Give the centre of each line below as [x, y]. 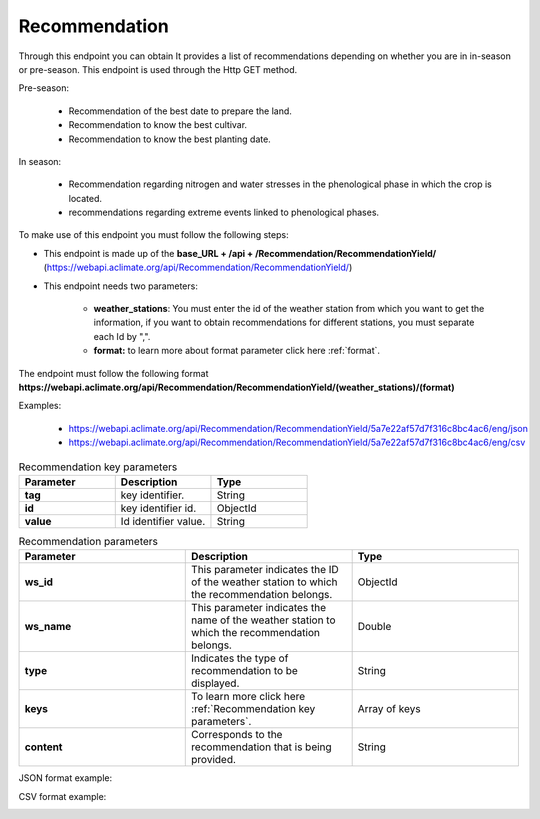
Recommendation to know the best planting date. [170, 139]
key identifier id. [158, 508]
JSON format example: [65, 778]
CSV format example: [62, 796]
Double [374, 627]
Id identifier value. [163, 521]
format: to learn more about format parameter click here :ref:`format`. [236, 351]
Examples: [40, 406]
